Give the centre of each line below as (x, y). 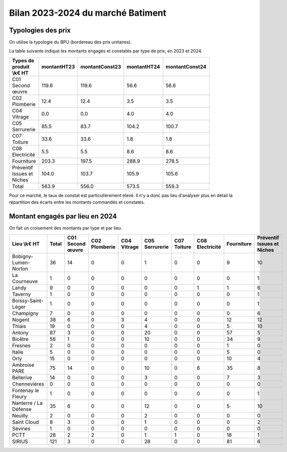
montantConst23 (101, 66)
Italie (18, 352)
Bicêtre (20, 339)
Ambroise (23, 365)
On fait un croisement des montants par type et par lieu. (66, 228)
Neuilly (20, 416)
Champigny (25, 313)
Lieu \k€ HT (26, 243)
